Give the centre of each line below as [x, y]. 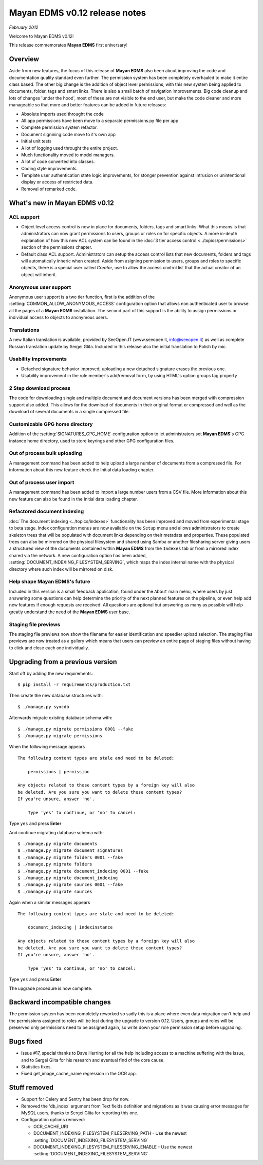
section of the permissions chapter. [57, 247]
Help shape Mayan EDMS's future [50, 582]
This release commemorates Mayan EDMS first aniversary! [68, 45]
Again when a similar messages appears [49, 903]
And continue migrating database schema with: [56, 832]
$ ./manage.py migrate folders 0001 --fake [70, 857]
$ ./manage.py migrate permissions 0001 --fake [75, 729]
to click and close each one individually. [49, 648]
